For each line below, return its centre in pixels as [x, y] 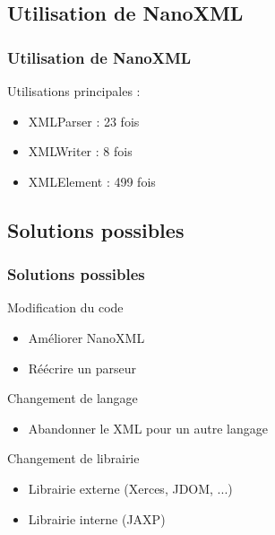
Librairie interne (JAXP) [97, 518]
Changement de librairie [73, 458]
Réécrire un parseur [82, 368]
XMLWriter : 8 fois [80, 151]
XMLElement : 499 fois [92, 181]
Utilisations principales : [74, 91]
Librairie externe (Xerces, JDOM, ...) [130, 488]
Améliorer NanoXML [86, 337]
